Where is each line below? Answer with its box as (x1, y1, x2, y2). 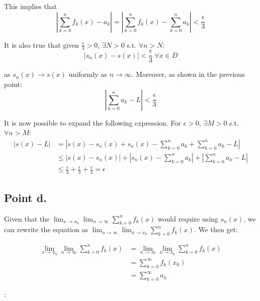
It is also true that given (4, 39, 79, 50)
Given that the (4, 213, 50, 224)
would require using (157, 213, 218, 224)
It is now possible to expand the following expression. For (4, 117, 181, 128)
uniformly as (68, 69, 107, 79)
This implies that (4, 1, 57, 11)
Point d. (4, 189, 47, 205)
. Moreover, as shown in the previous (131, 69, 245, 79)
